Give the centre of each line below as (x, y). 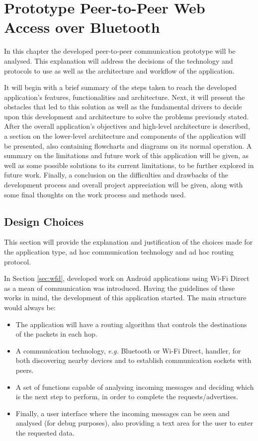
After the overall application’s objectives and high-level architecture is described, (127, 126)
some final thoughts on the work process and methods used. (95, 194)
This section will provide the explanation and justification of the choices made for (129, 242)
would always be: (30, 307)
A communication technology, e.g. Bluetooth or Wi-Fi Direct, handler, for (128, 350)
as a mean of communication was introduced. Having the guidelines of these (120, 288)
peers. (25, 370)
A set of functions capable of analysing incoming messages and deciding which (135, 387)
